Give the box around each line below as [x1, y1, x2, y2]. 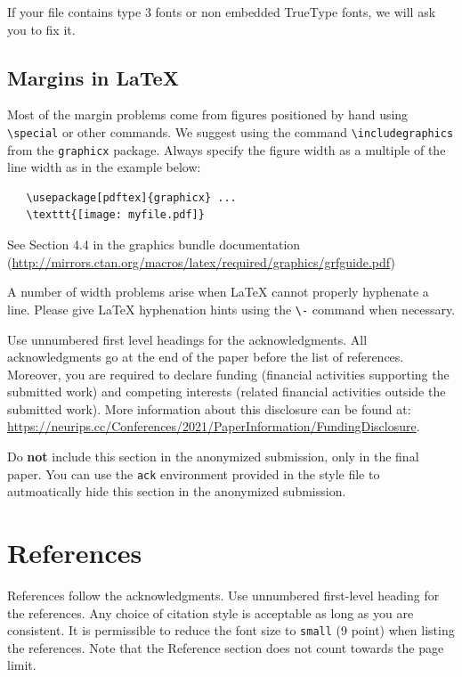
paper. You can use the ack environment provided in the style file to [7, 464, 380, 483]
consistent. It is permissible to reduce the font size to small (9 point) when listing [7, 621, 455, 640]
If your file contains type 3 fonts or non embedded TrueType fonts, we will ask [7, 3, 436, 20]
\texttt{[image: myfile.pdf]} [26, 208, 205, 222]
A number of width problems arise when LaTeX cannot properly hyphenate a [7, 282, 429, 301]
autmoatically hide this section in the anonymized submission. [7, 482, 346, 501]
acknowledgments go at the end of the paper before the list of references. [7, 347, 404, 366]
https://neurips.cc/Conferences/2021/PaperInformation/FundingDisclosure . [7, 417, 420, 436]
